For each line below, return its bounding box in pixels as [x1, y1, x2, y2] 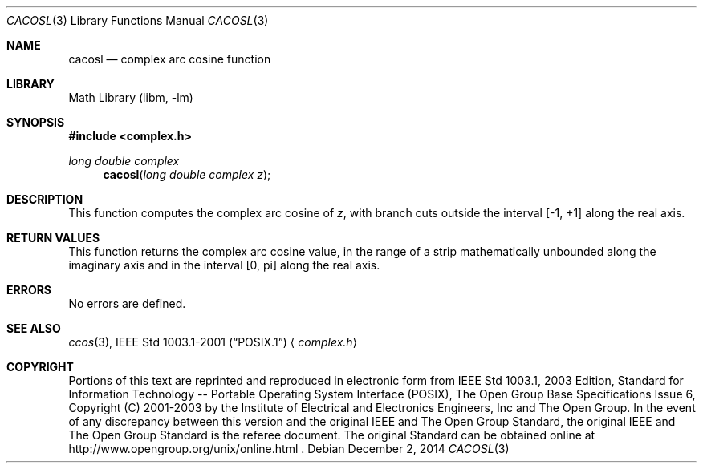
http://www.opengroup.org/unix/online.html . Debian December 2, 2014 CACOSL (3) [68, 442, 510, 455]
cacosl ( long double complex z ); [103, 168, 271, 181]
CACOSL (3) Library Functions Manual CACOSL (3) [6, 14, 269, 27]
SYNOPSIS [6, 115, 65, 129]
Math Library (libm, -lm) [68, 91, 193, 104]
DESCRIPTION [6, 192, 83, 206]
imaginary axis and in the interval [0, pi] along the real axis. [68, 258, 380, 272]
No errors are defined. [68, 297, 186, 310]
